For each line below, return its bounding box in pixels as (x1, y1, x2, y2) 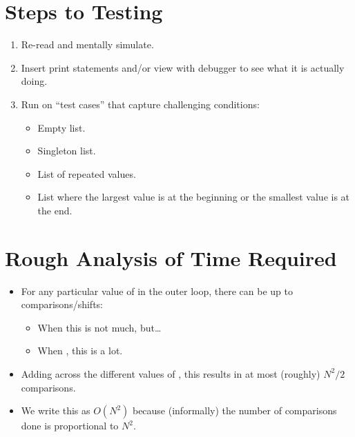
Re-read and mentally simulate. (21, 37, 154, 52)
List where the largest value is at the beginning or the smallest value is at (37, 190, 350, 204)
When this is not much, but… (37, 320, 162, 334)
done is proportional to (21, 418, 119, 433)
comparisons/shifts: (21, 297, 103, 312)
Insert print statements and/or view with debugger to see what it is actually (21, 60, 345, 74)
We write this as (21, 403, 90, 418)
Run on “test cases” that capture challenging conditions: (21, 96, 260, 111)
